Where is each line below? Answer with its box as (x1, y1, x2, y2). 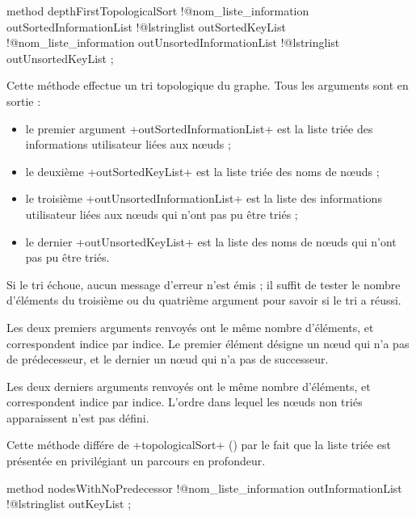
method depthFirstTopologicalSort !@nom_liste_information (6, 2, 309, 19)
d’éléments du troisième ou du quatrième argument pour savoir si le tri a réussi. (6, 292, 401, 309)
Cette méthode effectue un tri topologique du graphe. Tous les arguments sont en (6, 77, 409, 94)
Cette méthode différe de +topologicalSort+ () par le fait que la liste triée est (6, 436, 391, 453)
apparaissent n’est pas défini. (6, 409, 149, 426)
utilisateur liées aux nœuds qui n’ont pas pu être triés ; (25, 205, 298, 222)
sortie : (6, 92, 41, 109)
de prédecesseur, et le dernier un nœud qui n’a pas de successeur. (6, 351, 329, 368)
